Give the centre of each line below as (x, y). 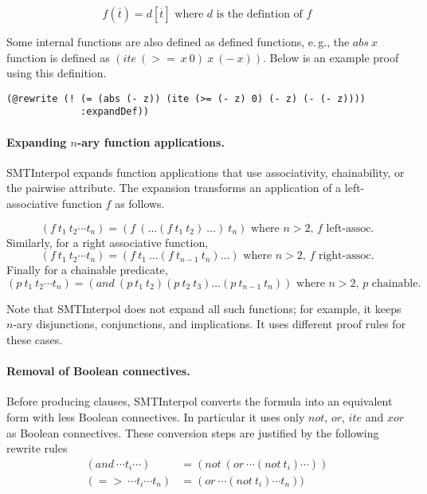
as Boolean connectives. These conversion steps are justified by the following (193, 432)
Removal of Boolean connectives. (98, 371)
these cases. (35, 340)
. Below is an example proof (331, 57)
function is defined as (58, 57)
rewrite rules (37, 448)
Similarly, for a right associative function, (108, 242)
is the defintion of (259, 14)
